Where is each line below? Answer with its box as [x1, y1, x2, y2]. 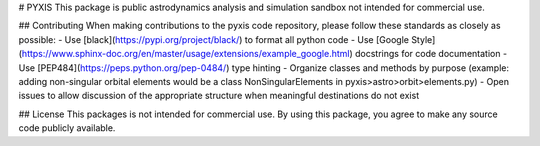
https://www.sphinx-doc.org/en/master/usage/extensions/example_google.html [21, 48, 350, 60]
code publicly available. [18, 122, 116, 134]
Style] [411, 33, 436, 45]
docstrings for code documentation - [355, 48, 508, 60]
